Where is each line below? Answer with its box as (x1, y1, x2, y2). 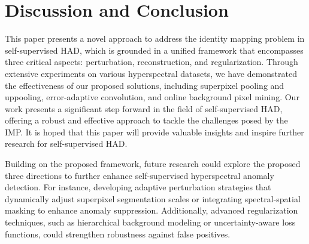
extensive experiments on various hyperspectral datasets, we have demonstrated (5, 67, 297, 79)
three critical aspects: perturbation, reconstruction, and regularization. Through (5, 55, 298, 68)
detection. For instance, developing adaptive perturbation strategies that (5, 181, 271, 193)
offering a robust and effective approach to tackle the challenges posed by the (5, 114, 288, 126)
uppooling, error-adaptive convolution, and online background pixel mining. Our (5, 91, 299, 103)
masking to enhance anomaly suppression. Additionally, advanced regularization (5, 204, 298, 217)
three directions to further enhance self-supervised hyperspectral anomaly (5, 169, 274, 181)
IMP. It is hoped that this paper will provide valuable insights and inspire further (5, 125, 304, 138)
